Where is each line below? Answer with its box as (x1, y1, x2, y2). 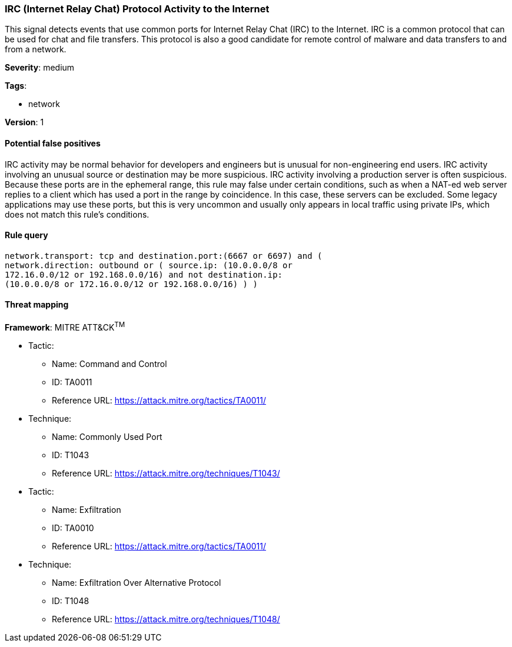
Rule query (5, 230, 48, 241)
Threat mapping (5, 299, 69, 310)
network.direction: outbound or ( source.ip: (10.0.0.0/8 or (5, 260, 292, 270)
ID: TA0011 (52, 376, 92, 387)
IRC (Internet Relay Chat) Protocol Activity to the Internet (5, 3, 270, 15)
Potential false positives (5, 138, 101, 148)
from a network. (5, 44, 67, 55)
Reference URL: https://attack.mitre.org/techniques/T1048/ (52, 613, 280, 624)
